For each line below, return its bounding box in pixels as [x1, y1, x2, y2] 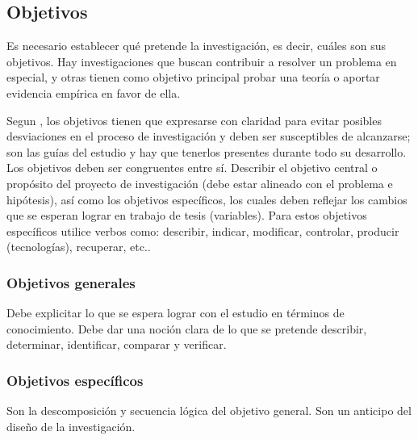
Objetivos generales [6, 272, 136, 292]
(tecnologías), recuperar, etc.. [6, 238, 151, 255]
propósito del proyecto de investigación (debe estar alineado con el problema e [6, 174, 393, 191]
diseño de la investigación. [6, 417, 136, 434]
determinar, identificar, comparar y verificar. [6, 336, 227, 353]
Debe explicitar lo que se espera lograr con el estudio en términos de [6, 304, 345, 321]
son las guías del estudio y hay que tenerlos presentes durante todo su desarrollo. [6, 143, 407, 160]
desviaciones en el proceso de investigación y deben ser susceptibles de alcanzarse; [6, 128, 411, 145]
